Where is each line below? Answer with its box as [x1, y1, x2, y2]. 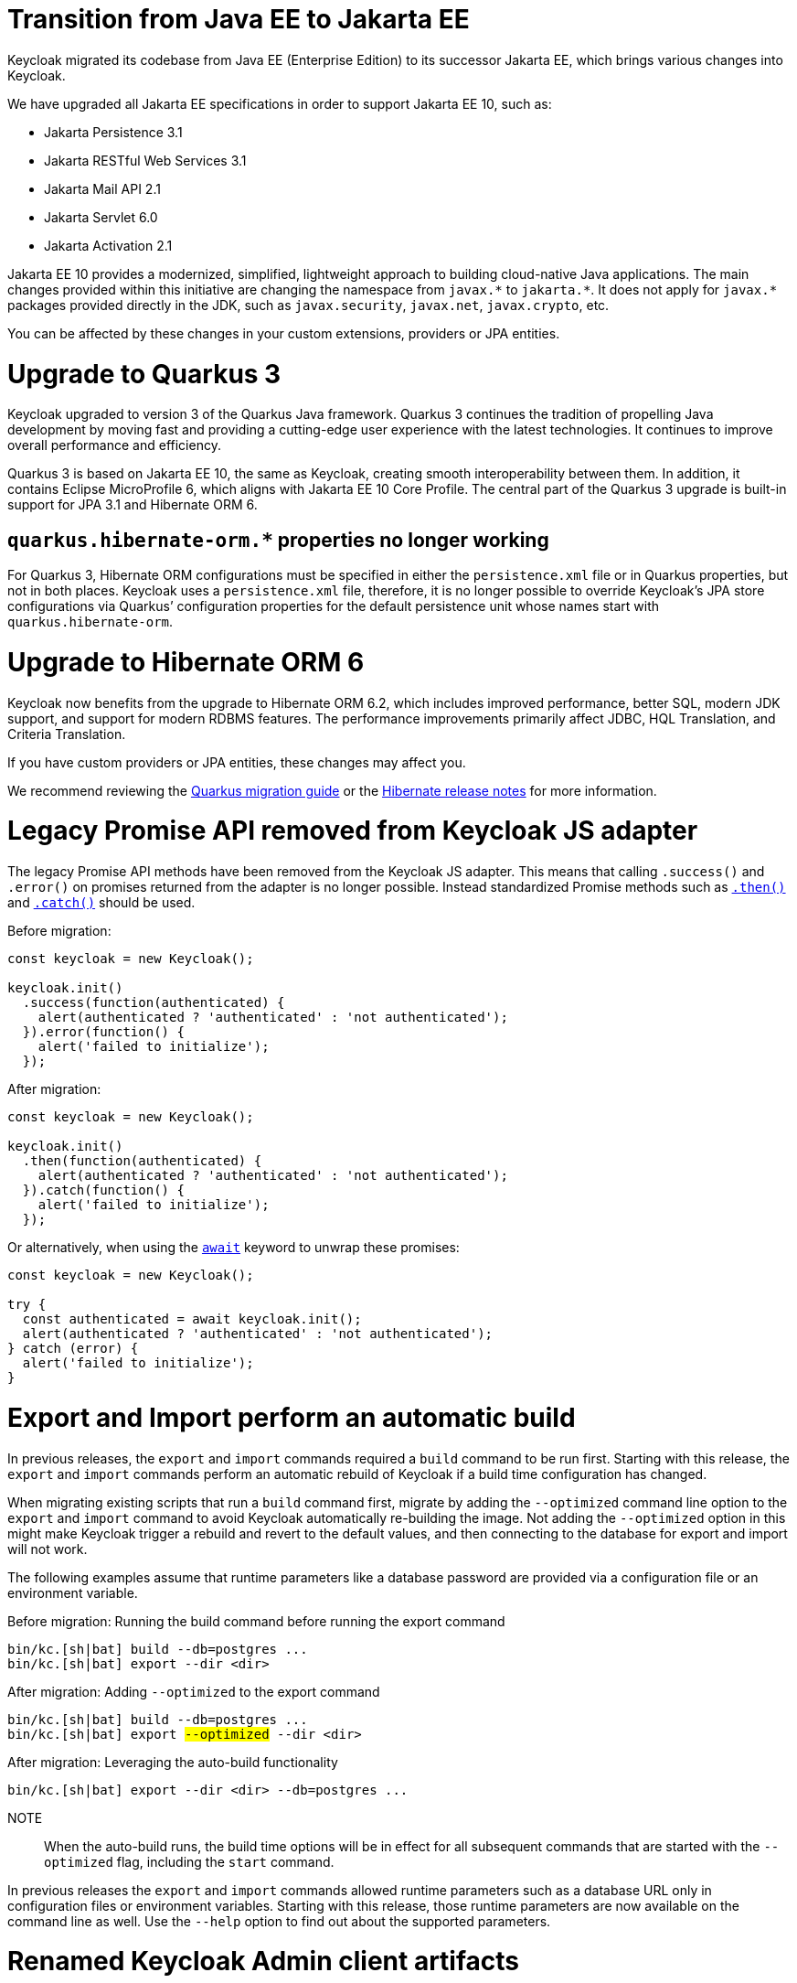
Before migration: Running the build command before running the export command [7, 1613, 505, 1629]
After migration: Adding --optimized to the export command [7, 1683, 380, 1699]
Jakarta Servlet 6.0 [44, 209, 158, 225]
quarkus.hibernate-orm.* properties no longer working [7, 528, 549, 552]
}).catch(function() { [22, 1183, 185, 1198]
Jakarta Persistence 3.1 [44, 123, 183, 140]
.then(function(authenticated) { [22, 1153, 262, 1169]
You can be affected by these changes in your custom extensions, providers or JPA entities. [7, 325, 560, 341]
